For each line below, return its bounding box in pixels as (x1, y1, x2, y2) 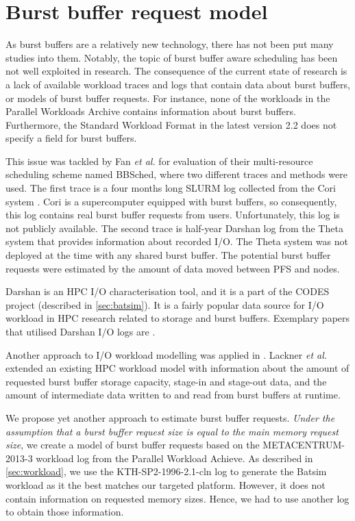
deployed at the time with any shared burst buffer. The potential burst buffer (5, 248, 331, 262)
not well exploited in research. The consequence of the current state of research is (5, 64, 347, 78)
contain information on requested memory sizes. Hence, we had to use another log (5, 491, 350, 505)
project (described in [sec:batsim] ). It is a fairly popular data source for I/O (5, 297, 324, 312)
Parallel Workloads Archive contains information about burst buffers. (5, 104, 296, 118)
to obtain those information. (5, 505, 124, 519)
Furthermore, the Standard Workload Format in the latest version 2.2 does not (5, 117, 337, 131)
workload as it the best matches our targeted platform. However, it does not (5, 477, 326, 492)
